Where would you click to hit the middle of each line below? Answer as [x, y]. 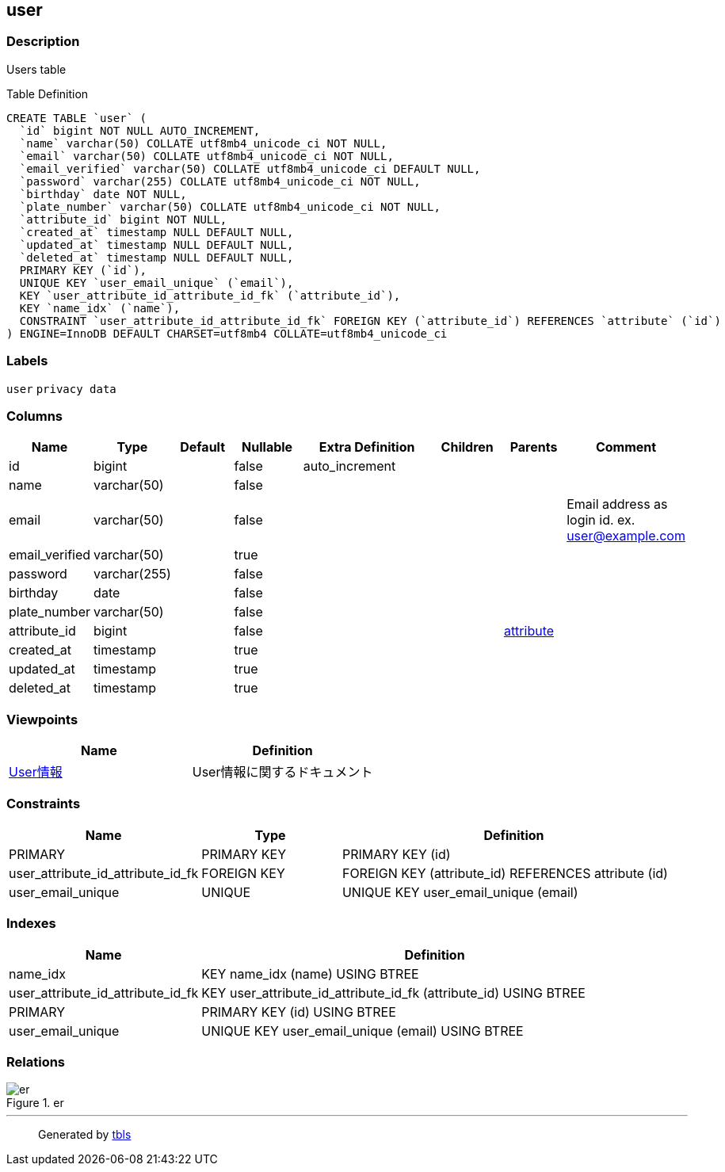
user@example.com [626, 536]
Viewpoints [42, 719]
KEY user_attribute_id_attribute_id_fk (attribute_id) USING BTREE [393, 993]
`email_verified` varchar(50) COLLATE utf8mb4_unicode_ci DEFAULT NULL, [250, 168]
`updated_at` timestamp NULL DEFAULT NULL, [156, 244]
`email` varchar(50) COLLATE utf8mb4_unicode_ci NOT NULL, [206, 156]
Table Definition [48, 94]
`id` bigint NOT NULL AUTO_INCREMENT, [140, 130]
